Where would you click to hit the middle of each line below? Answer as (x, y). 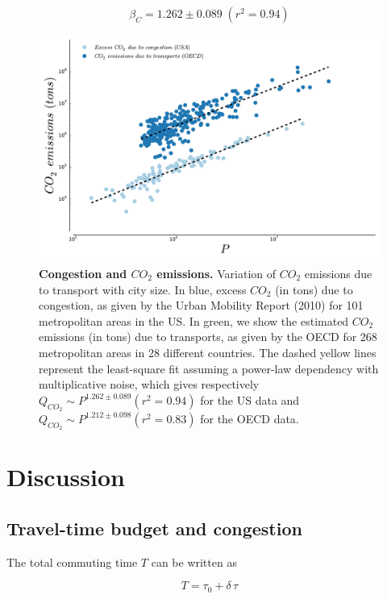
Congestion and (83, 273)
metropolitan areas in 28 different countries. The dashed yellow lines (208, 352)
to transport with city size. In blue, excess (143, 289)
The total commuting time (72, 562)
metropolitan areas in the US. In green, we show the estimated (194, 320)
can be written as (194, 562)
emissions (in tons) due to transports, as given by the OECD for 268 (208, 337)
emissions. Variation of (216, 273)
